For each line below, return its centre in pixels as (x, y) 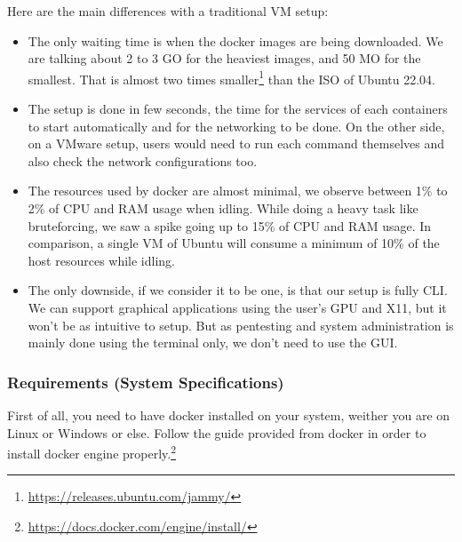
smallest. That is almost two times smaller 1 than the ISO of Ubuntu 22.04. (231, 77)
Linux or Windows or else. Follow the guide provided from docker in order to (217, 432)
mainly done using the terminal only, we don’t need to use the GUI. (213, 343)
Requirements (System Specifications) (146, 382)
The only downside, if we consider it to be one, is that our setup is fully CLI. (238, 290)
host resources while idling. (101, 260)
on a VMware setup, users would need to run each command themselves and (236, 143)
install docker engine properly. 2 (92, 452)
